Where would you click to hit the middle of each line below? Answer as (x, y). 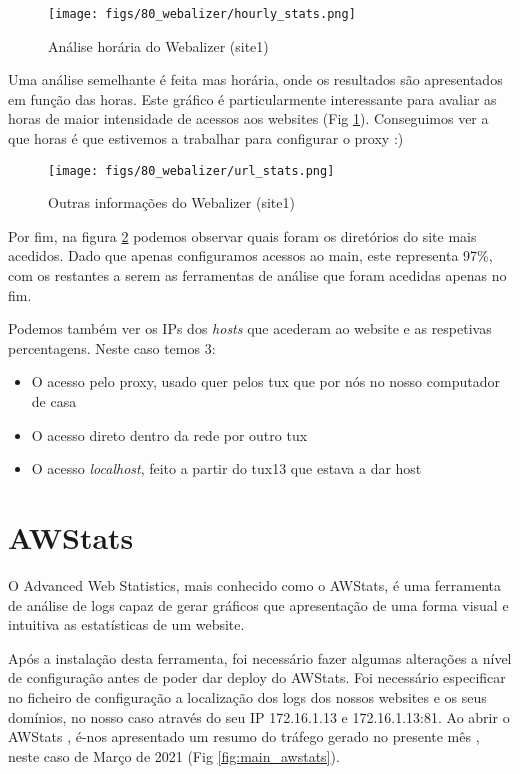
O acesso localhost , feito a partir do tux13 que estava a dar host (226, 468)
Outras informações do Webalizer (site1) (171, 202)
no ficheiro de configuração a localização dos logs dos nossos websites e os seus (247, 696)
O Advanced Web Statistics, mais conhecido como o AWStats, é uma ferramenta (255, 584)
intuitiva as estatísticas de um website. (126, 624)
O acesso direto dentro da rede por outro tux (169, 434)
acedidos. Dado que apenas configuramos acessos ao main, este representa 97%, (250, 255)
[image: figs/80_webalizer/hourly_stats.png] (202, 14)
